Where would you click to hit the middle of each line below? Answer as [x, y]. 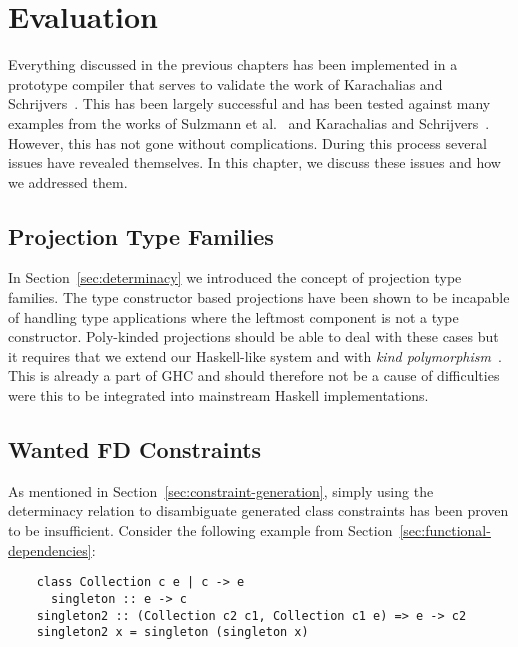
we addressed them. [68, 181]
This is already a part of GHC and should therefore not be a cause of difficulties [254, 375]
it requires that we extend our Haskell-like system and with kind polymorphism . [255, 355]
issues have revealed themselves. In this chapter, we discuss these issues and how [254, 162]
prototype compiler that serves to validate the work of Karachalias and [225, 83]
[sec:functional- [445, 530]
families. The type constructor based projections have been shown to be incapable [259, 297]
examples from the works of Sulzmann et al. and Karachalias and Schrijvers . [249, 122]
